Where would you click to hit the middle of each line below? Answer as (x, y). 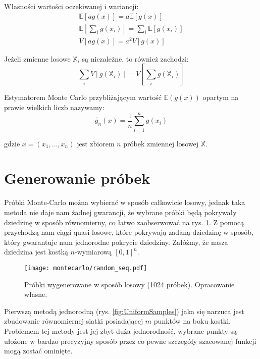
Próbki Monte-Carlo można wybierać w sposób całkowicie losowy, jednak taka (125, 202)
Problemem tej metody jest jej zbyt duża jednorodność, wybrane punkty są (121, 330)
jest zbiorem (96, 143)
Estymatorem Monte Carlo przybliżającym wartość (83, 97)
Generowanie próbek (77, 178)
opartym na (221, 97)
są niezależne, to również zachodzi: (135, 58)
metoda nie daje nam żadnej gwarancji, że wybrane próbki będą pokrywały (120, 212)
